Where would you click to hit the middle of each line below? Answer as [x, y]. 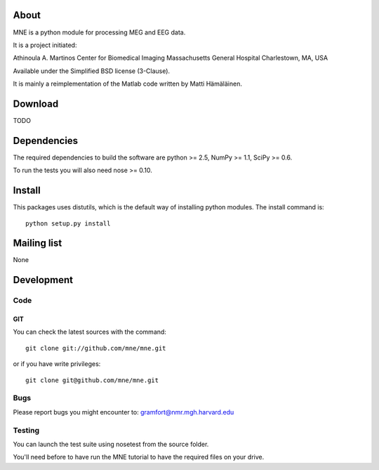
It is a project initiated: [45, 45]
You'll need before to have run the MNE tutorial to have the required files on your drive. [139, 457]
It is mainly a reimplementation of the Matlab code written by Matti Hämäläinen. [127, 84]
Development [43, 280]
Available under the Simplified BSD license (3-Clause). [92, 71]
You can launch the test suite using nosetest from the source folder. [111, 444]
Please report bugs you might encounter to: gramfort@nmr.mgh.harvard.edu [124, 412]
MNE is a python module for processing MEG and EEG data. [99, 32]
